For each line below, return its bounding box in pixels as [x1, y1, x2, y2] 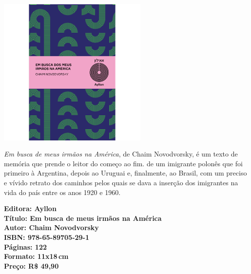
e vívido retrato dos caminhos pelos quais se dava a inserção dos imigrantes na [4, 177, 238, 188]
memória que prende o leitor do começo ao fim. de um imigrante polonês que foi [4, 158, 243, 168]
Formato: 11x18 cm [4, 251, 69, 261]
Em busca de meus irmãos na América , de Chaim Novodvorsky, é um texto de [4, 149, 238, 159]
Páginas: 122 [4, 241, 47, 252]
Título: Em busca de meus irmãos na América [4, 213, 162, 223]
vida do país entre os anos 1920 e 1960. [4, 187, 121, 197]
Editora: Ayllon [4, 203, 57, 214]
